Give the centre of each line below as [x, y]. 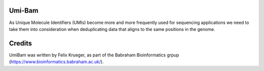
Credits [21, 43]
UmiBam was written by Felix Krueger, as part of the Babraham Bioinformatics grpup [94, 55]
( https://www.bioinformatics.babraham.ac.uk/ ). [56, 62]
